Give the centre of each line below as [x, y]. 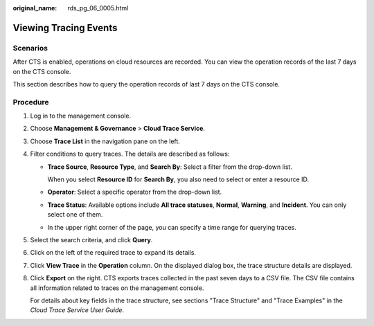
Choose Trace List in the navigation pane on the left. [105, 141]
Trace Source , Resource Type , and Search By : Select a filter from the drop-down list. [170, 167]
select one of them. [75, 215]
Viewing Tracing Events [65, 28]
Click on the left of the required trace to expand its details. [113, 253]
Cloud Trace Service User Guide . [77, 310]
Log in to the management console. [81, 116]
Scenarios [30, 48]
